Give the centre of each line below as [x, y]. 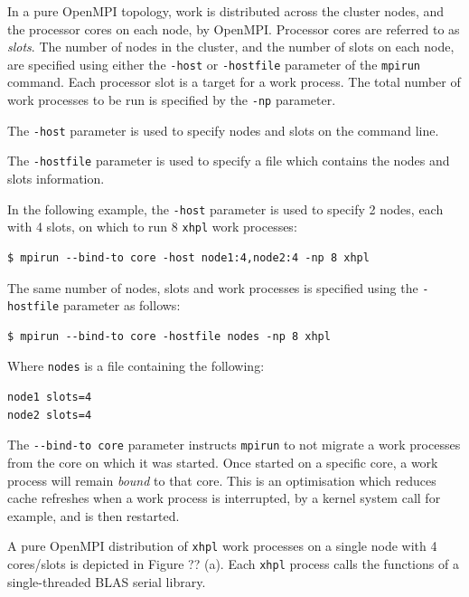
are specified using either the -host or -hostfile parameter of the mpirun [214, 64]
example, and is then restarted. [94, 515]
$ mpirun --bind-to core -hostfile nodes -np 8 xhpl [169, 336]
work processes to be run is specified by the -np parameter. [172, 100]
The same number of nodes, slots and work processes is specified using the [213, 287]
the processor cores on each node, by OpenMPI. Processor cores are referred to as [234, 28]
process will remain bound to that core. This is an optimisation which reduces [222, 480]
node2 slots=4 [50, 415]
